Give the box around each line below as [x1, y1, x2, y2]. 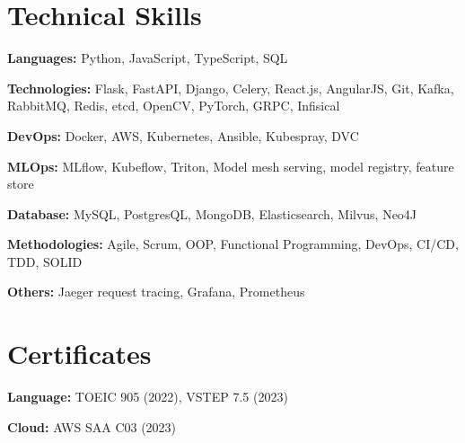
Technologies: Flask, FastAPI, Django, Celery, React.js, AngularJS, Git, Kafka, [7, 78, 454, 97]
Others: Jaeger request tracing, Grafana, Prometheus [7, 282, 305, 301]
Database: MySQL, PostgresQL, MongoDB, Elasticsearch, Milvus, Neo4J [7, 204, 417, 223]
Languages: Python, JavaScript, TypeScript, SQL [7, 49, 288, 67]
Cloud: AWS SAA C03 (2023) [7, 417, 177, 436]
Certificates [7, 335, 152, 372]
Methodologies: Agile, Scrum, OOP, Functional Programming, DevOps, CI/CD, [7, 235, 459, 253]
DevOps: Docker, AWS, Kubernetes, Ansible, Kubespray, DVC [7, 126, 359, 145]
